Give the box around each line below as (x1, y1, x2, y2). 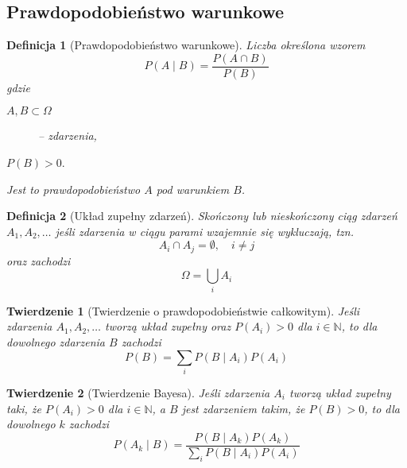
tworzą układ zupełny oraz (105, 318, 231, 335)
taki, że (6, 400, 42, 416)
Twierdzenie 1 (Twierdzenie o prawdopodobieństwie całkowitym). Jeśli (6, 302, 360, 319)
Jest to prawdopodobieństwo (6, 180, 141, 197)
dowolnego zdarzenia (6, 333, 105, 350)
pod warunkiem (156, 180, 230, 197)
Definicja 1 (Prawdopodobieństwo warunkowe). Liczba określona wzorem (6, 37, 366, 53)
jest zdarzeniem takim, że (181, 400, 305, 416)
